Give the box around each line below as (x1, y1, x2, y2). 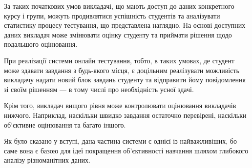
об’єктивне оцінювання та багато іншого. (4, 119, 126, 130)
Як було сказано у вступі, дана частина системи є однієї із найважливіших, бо (4, 136, 237, 146)
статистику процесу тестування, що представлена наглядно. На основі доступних (4, 20, 246, 30)
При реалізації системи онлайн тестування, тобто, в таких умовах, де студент (4, 55, 234, 65)
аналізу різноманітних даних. (4, 155, 90, 165)
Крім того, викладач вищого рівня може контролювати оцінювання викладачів (4, 100, 236, 111)
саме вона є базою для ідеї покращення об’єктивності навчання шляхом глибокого (4, 145, 249, 155)
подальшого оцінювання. (4, 39, 78, 49)
